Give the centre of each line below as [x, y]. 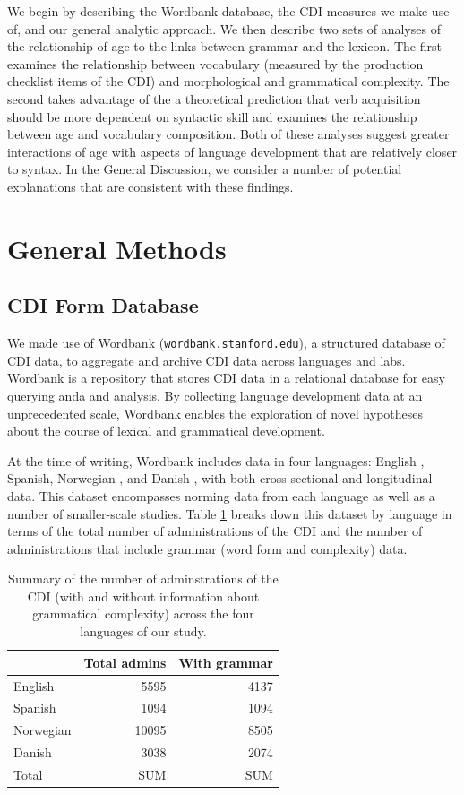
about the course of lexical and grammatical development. [166, 431]
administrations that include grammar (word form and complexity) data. [207, 548]
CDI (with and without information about [143, 596]
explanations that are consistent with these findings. [150, 186]
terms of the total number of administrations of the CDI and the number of [215, 531]
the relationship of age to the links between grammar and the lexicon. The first [224, 46]
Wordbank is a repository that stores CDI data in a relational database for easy [226, 378]
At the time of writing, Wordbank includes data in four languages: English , [216, 460]
